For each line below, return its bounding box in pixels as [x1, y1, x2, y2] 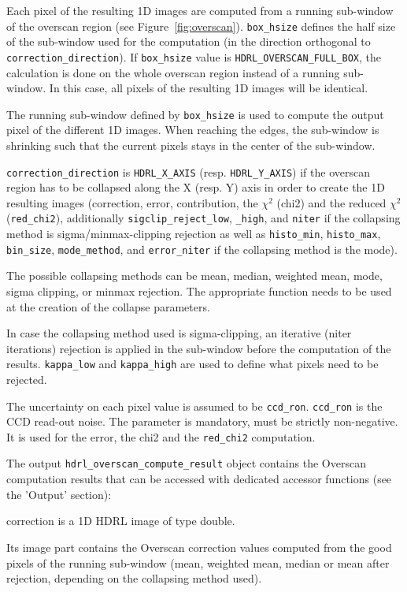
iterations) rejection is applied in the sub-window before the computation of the [6, 340, 391, 356]
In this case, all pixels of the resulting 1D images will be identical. [49, 80, 368, 96]
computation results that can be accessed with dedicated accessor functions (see [6, 471, 392, 487]
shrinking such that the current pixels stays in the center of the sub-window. [6, 136, 376, 153]
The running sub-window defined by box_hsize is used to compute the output [6, 106, 384, 122]
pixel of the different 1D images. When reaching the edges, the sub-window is [6, 121, 379, 138]
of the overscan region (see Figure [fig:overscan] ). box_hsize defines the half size [6, 17, 396, 34]
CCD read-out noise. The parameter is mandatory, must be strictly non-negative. [6, 413, 398, 430]
